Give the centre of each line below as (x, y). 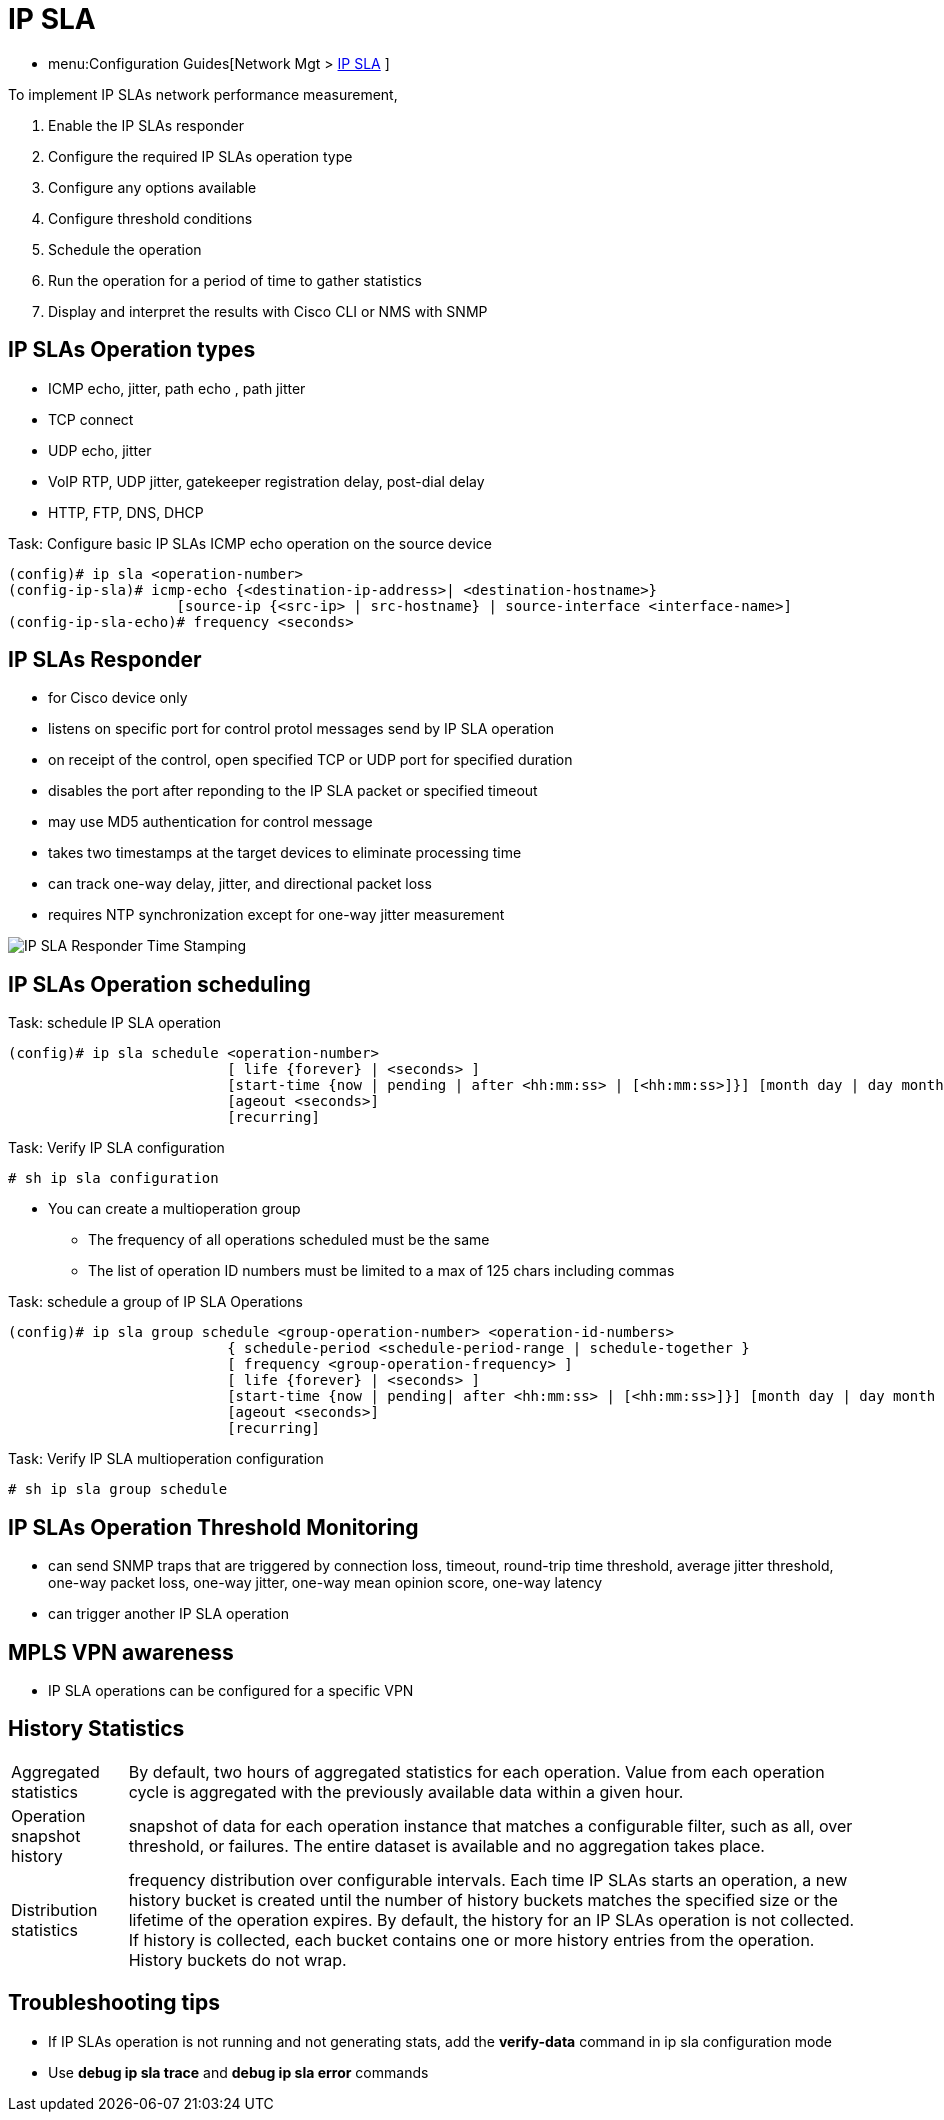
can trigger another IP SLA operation (168, 1614)
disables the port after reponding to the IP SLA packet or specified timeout (293, 791)
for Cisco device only (118, 698)
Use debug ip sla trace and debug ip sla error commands (238, 2072)
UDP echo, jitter (100, 450)
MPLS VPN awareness (121, 1652)
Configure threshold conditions (150, 218)
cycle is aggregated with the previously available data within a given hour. (406, 1791)
